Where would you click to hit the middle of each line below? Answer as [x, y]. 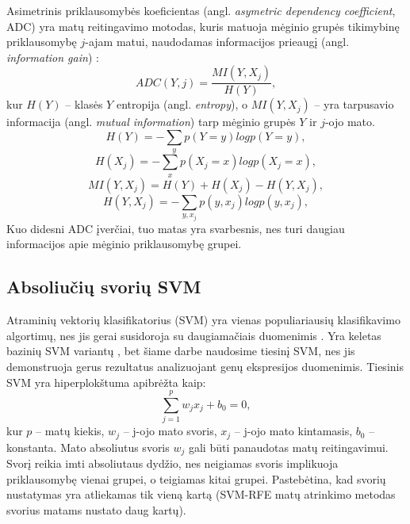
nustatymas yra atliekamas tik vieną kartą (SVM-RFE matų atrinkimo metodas [201, 494]
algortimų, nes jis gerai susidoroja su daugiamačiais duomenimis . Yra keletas [194, 335]
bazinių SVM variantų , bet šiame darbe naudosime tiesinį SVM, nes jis [181, 351]
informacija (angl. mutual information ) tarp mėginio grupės [151, 122]
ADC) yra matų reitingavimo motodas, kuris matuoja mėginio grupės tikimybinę [203, 26]
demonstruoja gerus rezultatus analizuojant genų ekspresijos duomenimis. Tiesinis [205, 366]
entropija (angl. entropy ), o [182, 104]
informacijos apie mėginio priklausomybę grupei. [124, 244]
